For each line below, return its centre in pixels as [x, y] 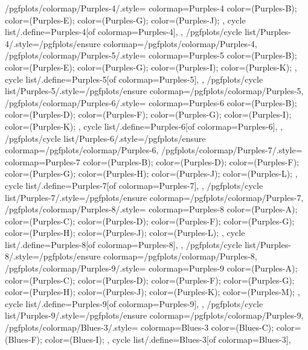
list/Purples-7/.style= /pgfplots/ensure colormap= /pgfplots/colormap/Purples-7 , [154, 197]
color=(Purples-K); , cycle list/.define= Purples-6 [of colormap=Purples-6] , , [144, 126]
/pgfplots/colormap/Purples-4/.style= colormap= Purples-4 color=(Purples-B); [151, 8]
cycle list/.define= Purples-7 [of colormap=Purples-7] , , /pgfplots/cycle [134, 185]
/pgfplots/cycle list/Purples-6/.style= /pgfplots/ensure [105, 138]
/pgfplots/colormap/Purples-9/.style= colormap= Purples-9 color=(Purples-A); [151, 268]
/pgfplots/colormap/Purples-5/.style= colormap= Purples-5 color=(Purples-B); [151, 55]
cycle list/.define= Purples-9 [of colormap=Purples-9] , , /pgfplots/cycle [134, 303]
